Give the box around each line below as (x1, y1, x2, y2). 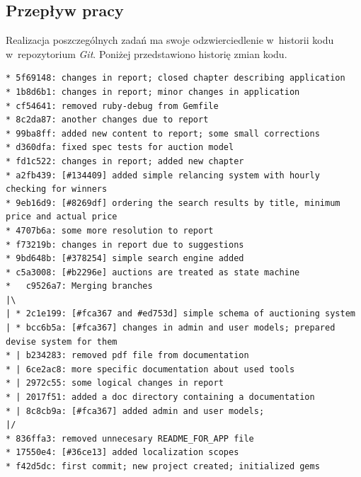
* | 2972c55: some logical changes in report (6, 378, 224, 389)
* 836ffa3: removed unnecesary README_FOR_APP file (6, 433, 254, 444)
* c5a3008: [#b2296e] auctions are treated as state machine (6, 267, 300, 277)
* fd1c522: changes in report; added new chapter (6, 156, 244, 166)
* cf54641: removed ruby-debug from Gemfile (6, 100, 219, 111)
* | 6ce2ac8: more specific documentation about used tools (6, 364, 295, 374)
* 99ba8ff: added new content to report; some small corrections (6, 128, 320, 139)
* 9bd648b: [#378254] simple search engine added (6, 253, 244, 264)
